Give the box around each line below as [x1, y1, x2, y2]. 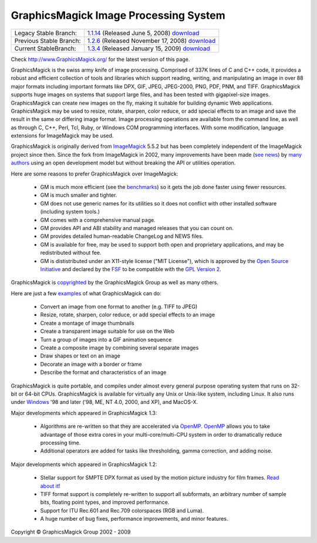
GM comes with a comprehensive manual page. [40, 216, 156, 223]
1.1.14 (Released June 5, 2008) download [87, 29, 200, 37]
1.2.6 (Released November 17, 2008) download [87, 36, 216, 45]
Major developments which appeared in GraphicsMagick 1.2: [11, 461, 157, 468]
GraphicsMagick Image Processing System [11, 9, 225, 22]
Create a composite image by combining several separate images [40, 344, 199, 352]
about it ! [40, 482, 60, 490]
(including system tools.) [40, 208, 100, 215]
